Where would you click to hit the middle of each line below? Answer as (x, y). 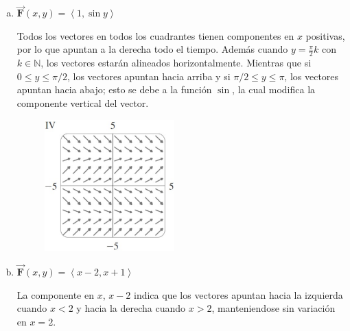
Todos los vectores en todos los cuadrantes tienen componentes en (155, 35)
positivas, (325, 35)
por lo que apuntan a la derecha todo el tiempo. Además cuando (152, 49)
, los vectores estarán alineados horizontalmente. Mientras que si (176, 63)
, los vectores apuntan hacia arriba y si (149, 76)
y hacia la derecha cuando (131, 308)
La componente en (55, 294)
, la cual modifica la (274, 89)
